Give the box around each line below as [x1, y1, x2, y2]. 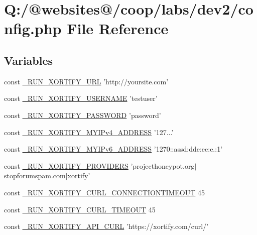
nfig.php [4, 18, 62, 39]
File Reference [67, 18, 169, 39]
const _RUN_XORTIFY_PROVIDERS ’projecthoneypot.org [4, 160, 195, 171]
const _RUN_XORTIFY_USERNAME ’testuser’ [4, 93, 158, 103]
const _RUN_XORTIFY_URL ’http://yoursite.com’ [4, 76, 169, 86]
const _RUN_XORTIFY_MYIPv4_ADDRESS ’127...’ [4, 127, 174, 137]
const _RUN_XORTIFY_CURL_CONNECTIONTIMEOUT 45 [4, 187, 205, 197]
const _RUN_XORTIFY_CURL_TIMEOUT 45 [4, 204, 156, 214]
